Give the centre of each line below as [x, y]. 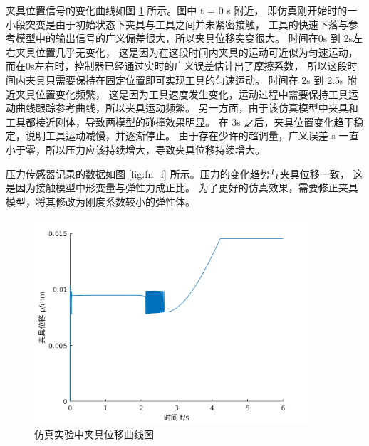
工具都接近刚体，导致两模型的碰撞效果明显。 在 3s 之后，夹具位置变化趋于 [180, 121]
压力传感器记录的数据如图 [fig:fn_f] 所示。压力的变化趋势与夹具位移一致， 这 [184, 173]
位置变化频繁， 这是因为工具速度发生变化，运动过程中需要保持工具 [192, 94]
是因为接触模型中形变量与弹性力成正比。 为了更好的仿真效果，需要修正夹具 [182, 187]
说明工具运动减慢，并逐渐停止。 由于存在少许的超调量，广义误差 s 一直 [192, 136]
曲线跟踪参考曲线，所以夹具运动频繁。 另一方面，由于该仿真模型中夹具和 [187, 108]
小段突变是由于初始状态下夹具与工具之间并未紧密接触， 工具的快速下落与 [177, 24]
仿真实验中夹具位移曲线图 [94, 434]
